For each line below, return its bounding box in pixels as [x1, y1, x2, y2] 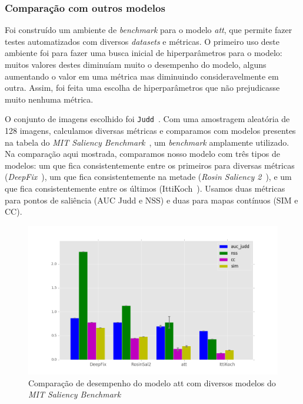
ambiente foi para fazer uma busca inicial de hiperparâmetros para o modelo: [5, 47, 282, 59]
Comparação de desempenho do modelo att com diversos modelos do [28, 376, 276, 389]
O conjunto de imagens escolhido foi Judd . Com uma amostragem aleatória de [5, 113, 290, 125]
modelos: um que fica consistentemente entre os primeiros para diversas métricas [5, 159, 295, 171]
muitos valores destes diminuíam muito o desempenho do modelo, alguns [5, 58, 267, 70]
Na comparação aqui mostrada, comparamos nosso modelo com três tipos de [5, 147, 281, 160]
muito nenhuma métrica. [5, 93, 94, 105]
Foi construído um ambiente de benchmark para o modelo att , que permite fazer [5, 24, 292, 36]
